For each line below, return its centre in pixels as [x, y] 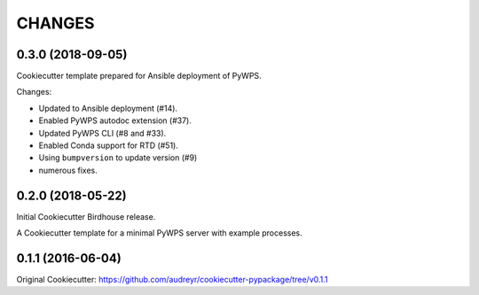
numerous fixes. [68, 170]
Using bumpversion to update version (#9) [118, 158]
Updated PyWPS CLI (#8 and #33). [102, 133]
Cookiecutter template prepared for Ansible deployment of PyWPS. [139, 76]
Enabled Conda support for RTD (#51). [109, 145]
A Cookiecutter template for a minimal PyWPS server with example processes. [160, 233]
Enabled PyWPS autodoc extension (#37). [115, 120]
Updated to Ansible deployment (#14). [108, 108]
